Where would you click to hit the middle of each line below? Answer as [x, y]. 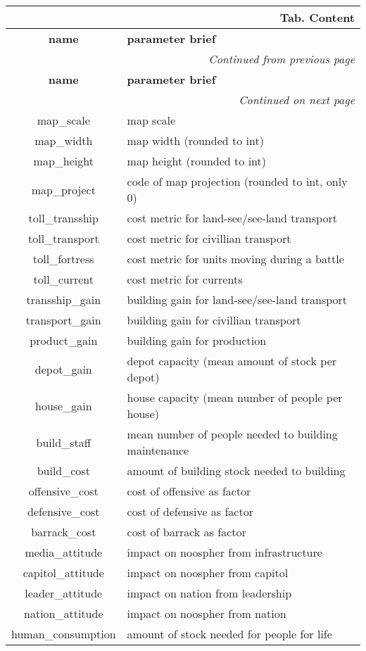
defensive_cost [64, 511]
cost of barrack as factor [187, 532]
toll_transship [63, 218]
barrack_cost [64, 532]
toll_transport [63, 238]
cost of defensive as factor [190, 511]
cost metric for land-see [184, 218]
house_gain [64, 405]
